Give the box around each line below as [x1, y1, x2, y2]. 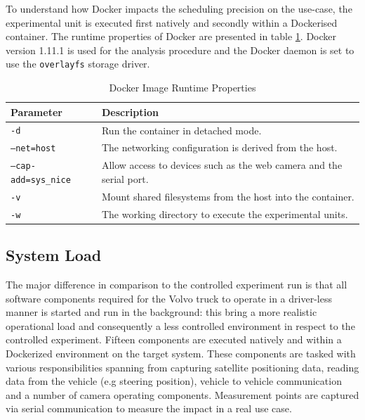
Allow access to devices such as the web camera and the [101, 158, 343, 172]
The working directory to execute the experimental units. [101, 206, 348, 221]
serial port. [101, 171, 149, 186]
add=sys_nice [11, 174, 71, 185]
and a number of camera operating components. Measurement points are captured [6, 387, 359, 402]
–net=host [11, 144, 56, 154]
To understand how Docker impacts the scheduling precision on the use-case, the [6, 1, 352, 15]
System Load [6, 244, 102, 266]
